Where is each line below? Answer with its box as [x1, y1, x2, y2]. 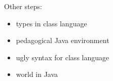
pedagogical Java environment [16, 35, 109, 46]
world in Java [16, 69, 58, 79]
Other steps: [4, 1, 42, 11]
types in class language [16, 18, 87, 28]
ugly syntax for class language [16, 52, 109, 62]
